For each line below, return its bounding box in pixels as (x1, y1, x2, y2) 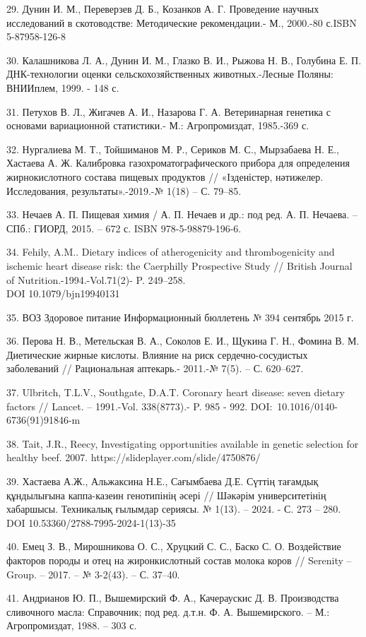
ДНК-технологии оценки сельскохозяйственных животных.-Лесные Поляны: (6, 66, 333, 81)
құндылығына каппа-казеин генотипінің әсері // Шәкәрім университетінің (6, 487, 326, 502)
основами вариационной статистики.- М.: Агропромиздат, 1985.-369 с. (6, 118, 309, 133)
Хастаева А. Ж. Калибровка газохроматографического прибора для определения (6, 155, 350, 170)
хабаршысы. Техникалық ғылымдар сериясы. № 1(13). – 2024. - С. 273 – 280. (6, 501, 341, 516)
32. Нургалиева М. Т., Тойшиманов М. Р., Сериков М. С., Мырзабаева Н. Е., (6, 141, 339, 156)
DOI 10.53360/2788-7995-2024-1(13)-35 (6, 515, 176, 530)
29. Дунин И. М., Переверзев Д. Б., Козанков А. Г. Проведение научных (6, 1, 319, 16)
